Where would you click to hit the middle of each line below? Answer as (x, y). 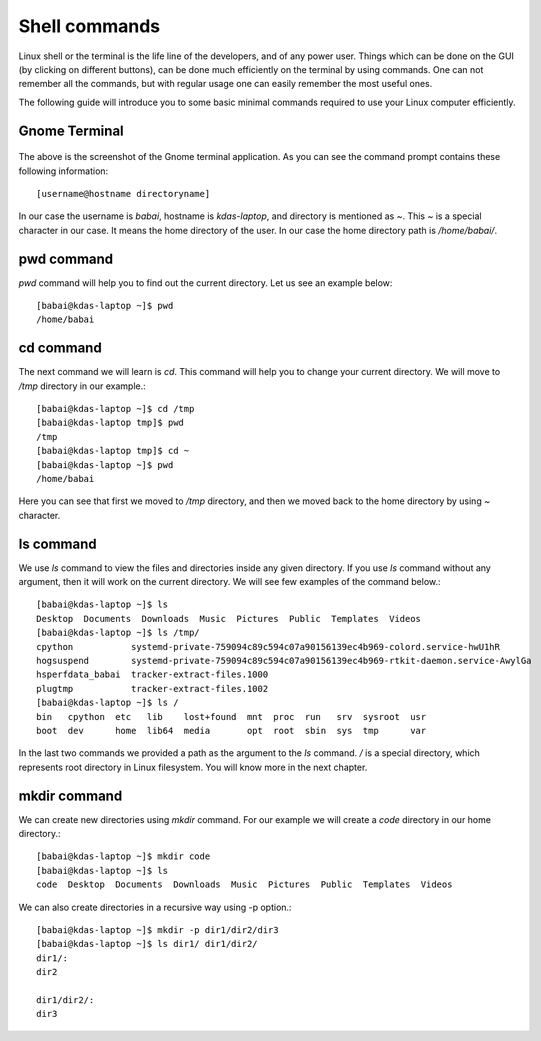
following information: (63, 171)
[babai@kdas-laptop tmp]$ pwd (110, 423)
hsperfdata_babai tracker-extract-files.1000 (152, 674)
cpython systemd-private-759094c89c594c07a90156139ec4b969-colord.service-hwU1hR (268, 646)
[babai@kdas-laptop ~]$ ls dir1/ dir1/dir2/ (147, 944)
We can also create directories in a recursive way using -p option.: (155, 907)
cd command (60, 348)
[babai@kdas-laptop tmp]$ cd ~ (113, 451)
